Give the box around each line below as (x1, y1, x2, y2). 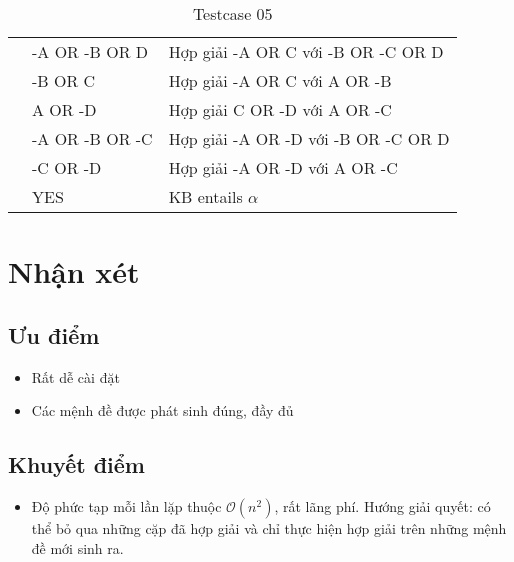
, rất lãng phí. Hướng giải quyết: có (274, 495, 491, 516)
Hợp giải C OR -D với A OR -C (168, 98, 392, 121)
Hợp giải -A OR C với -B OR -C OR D (168, 40, 444, 63)
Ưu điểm (8, 319, 100, 350)
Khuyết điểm (8, 449, 145, 480)
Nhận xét (8, 251, 140, 292)
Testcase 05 (192, 2, 273, 25)
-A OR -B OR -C (32, 127, 153, 150)
